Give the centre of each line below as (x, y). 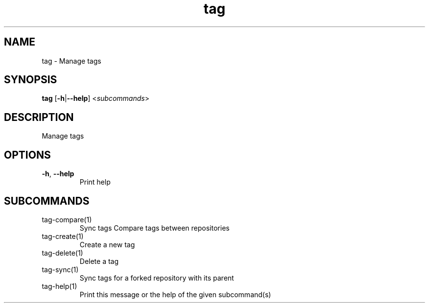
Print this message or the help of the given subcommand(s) (175, 294)
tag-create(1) (63, 236)
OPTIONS (27, 155)
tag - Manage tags (71, 61)
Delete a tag (99, 261)
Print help (95, 182)
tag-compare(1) (67, 219)
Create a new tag (107, 244)
